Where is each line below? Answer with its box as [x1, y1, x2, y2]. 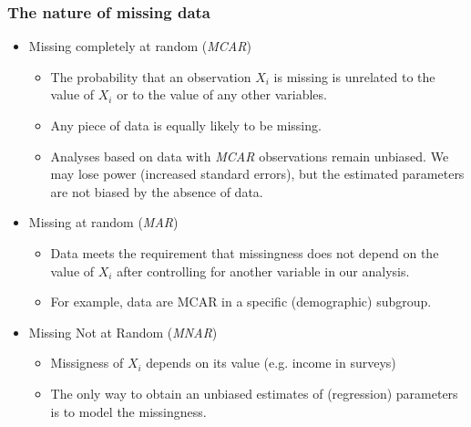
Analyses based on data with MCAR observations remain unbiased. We [50, 146, 449, 165]
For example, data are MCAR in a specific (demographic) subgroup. [50, 292, 432, 311]
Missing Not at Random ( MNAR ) [28, 322, 218, 341]
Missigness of [50, 353, 124, 372]
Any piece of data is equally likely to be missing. [50, 116, 322, 134]
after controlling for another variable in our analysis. [117, 261, 410, 280]
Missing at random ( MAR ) [28, 213, 179, 232]
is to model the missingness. [50, 401, 207, 421]
